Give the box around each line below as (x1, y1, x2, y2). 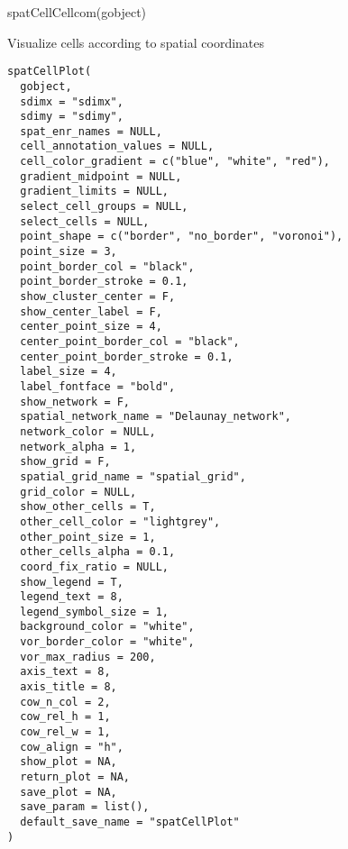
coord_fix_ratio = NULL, (20, 560, 169, 573)
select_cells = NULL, (20, 215, 150, 228)
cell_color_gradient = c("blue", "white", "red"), (20, 155, 330, 169)
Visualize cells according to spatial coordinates (7, 32, 265, 51)
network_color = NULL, (20, 424, 156, 438)
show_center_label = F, (20, 305, 162, 318)
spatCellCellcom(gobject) (7, 3, 147, 21)
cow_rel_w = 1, (20, 726, 111, 739)
